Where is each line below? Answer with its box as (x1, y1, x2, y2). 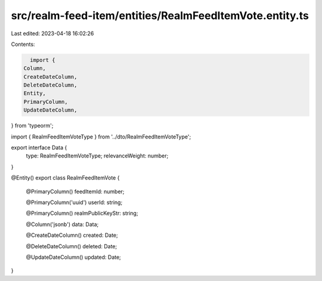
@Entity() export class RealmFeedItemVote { (11, 174, 120, 181)
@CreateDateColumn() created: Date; (26, 231, 119, 239)
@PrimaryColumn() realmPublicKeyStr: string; (26, 209, 138, 217)
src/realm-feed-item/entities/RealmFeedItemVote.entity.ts (11, 9, 309, 22)
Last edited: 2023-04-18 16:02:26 (11, 30, 94, 37)
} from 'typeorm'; (11, 122, 54, 129)
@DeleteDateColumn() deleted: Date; (26, 242, 117, 250)
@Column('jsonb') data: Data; (26, 221, 99, 228)
